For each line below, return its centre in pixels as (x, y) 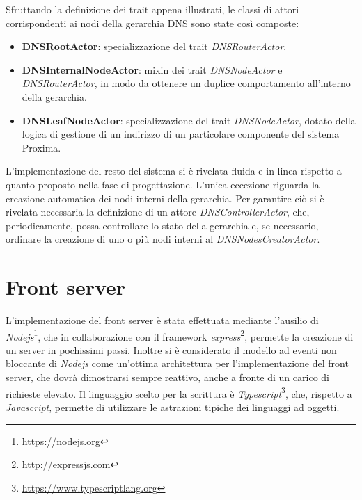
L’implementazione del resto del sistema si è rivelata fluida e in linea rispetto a (174, 171)
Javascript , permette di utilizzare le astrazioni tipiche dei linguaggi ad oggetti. (173, 406)
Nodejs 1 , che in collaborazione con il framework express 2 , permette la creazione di (180, 335)
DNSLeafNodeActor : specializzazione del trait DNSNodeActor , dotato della (189, 120)
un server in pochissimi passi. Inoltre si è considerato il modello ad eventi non (171, 349)
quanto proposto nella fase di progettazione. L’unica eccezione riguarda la (163, 184)
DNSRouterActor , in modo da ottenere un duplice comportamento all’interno (186, 83)
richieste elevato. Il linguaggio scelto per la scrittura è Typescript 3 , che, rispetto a (179, 392)
